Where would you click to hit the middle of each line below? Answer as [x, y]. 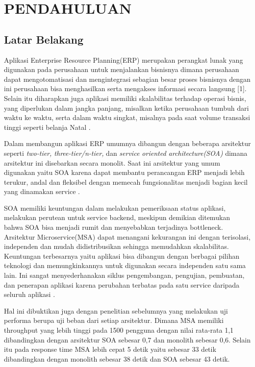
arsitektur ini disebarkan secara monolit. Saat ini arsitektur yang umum [112, 162]
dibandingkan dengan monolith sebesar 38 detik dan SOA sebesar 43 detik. [117, 358]
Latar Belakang [44, 39]
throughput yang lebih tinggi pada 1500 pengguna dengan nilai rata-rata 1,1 [119, 330]
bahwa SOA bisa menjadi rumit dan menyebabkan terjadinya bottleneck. [114, 227]
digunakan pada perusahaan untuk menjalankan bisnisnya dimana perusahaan [122, 69]
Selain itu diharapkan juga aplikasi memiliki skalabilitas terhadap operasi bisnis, [125, 98]
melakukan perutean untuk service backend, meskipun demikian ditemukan [117, 217]
